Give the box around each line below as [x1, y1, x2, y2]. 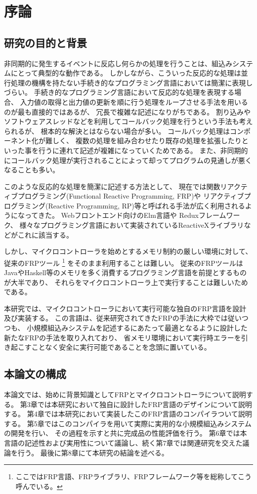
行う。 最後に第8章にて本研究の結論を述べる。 [17, 447, 169, 457]
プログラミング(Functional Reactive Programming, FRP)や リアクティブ [17, 191, 244, 201]
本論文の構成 [4, 366, 66, 381]
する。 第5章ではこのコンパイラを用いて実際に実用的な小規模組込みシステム [4, 418, 252, 428]
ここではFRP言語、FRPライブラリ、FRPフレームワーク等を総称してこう [15, 471, 252, 482]
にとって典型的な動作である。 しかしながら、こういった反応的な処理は [10, 68, 241, 78]
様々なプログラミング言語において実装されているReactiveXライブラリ [19, 220, 244, 230]
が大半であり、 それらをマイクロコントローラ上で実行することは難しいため [4, 277, 248, 287]
